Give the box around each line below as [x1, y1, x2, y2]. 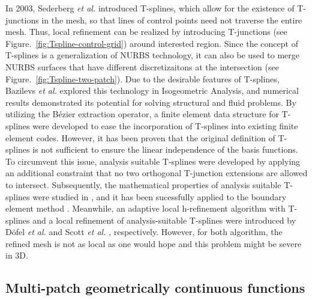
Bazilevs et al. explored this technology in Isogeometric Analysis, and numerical [5, 84, 299, 97]
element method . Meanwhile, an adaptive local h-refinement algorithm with [5, 202, 286, 215]
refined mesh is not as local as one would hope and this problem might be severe [5, 237, 302, 249]
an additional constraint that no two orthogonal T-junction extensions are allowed [5, 167, 308, 179]
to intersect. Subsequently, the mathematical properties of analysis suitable [5, 178, 281, 191]
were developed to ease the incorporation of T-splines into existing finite [32, 119, 298, 132]
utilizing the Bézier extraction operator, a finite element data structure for [5, 108, 279, 120]
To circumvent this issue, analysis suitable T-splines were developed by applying [5, 155, 301, 167]
